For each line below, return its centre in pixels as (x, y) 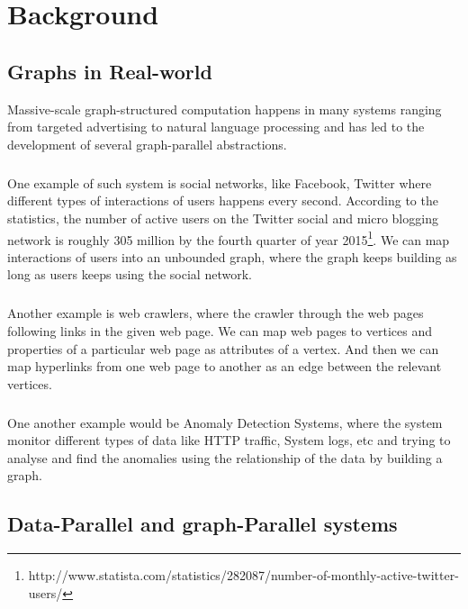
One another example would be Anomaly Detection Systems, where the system (225, 422)
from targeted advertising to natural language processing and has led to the (216, 127)
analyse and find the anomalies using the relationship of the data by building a (225, 457)
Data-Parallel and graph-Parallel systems (202, 524)
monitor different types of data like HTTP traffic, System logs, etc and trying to (229, 440)
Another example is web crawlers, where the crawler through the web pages (216, 313)
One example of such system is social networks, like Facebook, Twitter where (220, 182)
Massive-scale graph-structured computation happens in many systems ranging (225, 109)
